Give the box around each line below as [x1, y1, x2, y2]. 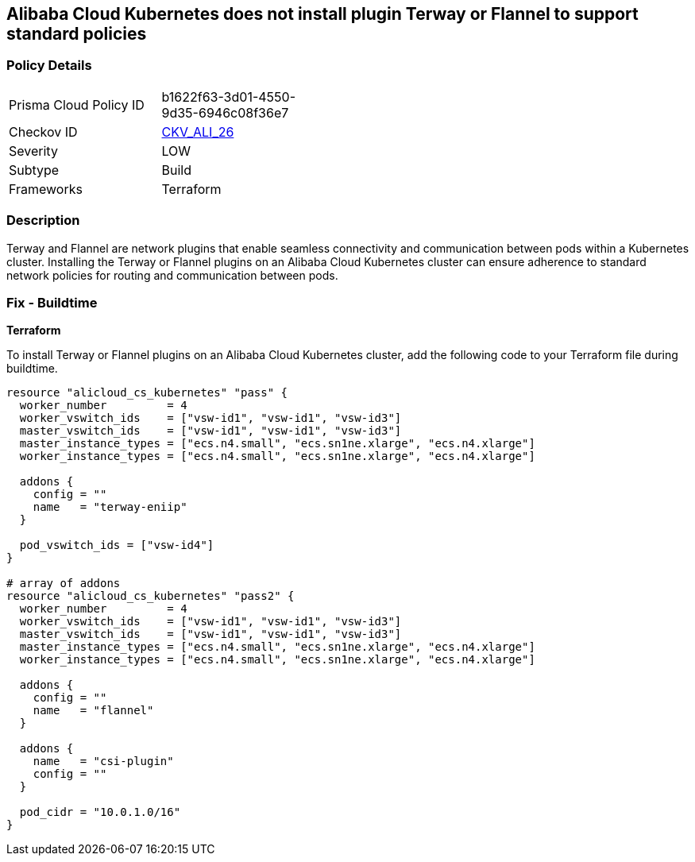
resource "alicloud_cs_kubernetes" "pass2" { [6, 589, 295, 603]
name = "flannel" [33, 704, 154, 717]
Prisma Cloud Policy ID [9, 96, 145, 113]
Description [6, 212, 80, 229]
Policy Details [6, 57, 92, 74]
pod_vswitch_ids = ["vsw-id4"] [19, 539, 214, 552]
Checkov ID [9, 123, 78, 140]
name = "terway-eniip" [33, 501, 187, 514]
